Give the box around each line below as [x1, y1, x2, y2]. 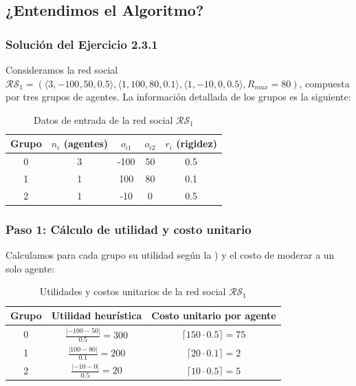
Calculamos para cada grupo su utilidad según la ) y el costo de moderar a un [5, 248, 335, 262]
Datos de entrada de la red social [34, 112, 173, 127]
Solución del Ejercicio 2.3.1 [5, 35, 158, 52]
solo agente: [5, 261, 55, 275]
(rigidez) [176, 136, 217, 151]
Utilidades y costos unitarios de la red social [39, 284, 226, 299]
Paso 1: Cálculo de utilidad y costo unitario [5, 220, 252, 237]
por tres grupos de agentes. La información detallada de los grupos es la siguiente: [5, 89, 351, 104]
